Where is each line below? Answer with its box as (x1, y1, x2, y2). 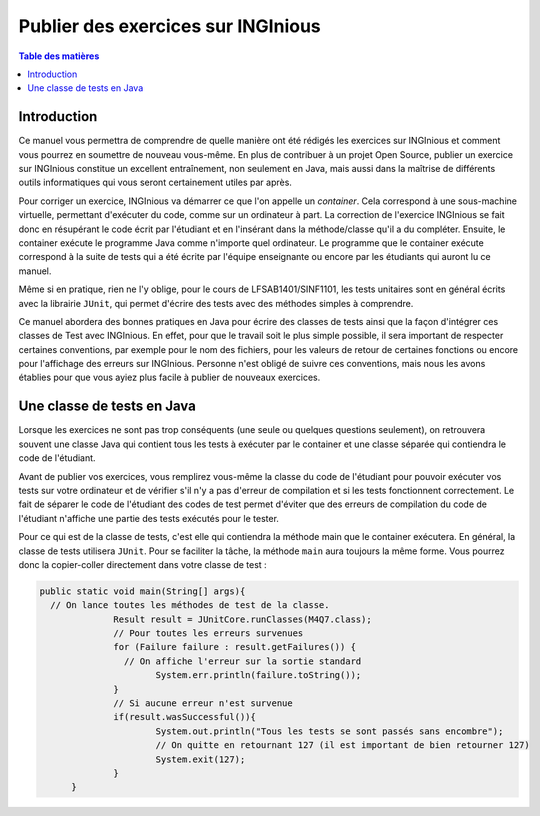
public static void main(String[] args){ (39, 585, 246, 597)
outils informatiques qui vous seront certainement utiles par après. (18, 176, 292, 189)
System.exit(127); (155, 753, 246, 765)
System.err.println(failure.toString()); (155, 670, 362, 681)
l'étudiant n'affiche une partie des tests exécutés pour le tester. (18, 512, 280, 524)
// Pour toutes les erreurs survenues (113, 628, 304, 639)
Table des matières (18, 50, 100, 62)
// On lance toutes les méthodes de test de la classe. (50, 600, 330, 611)
